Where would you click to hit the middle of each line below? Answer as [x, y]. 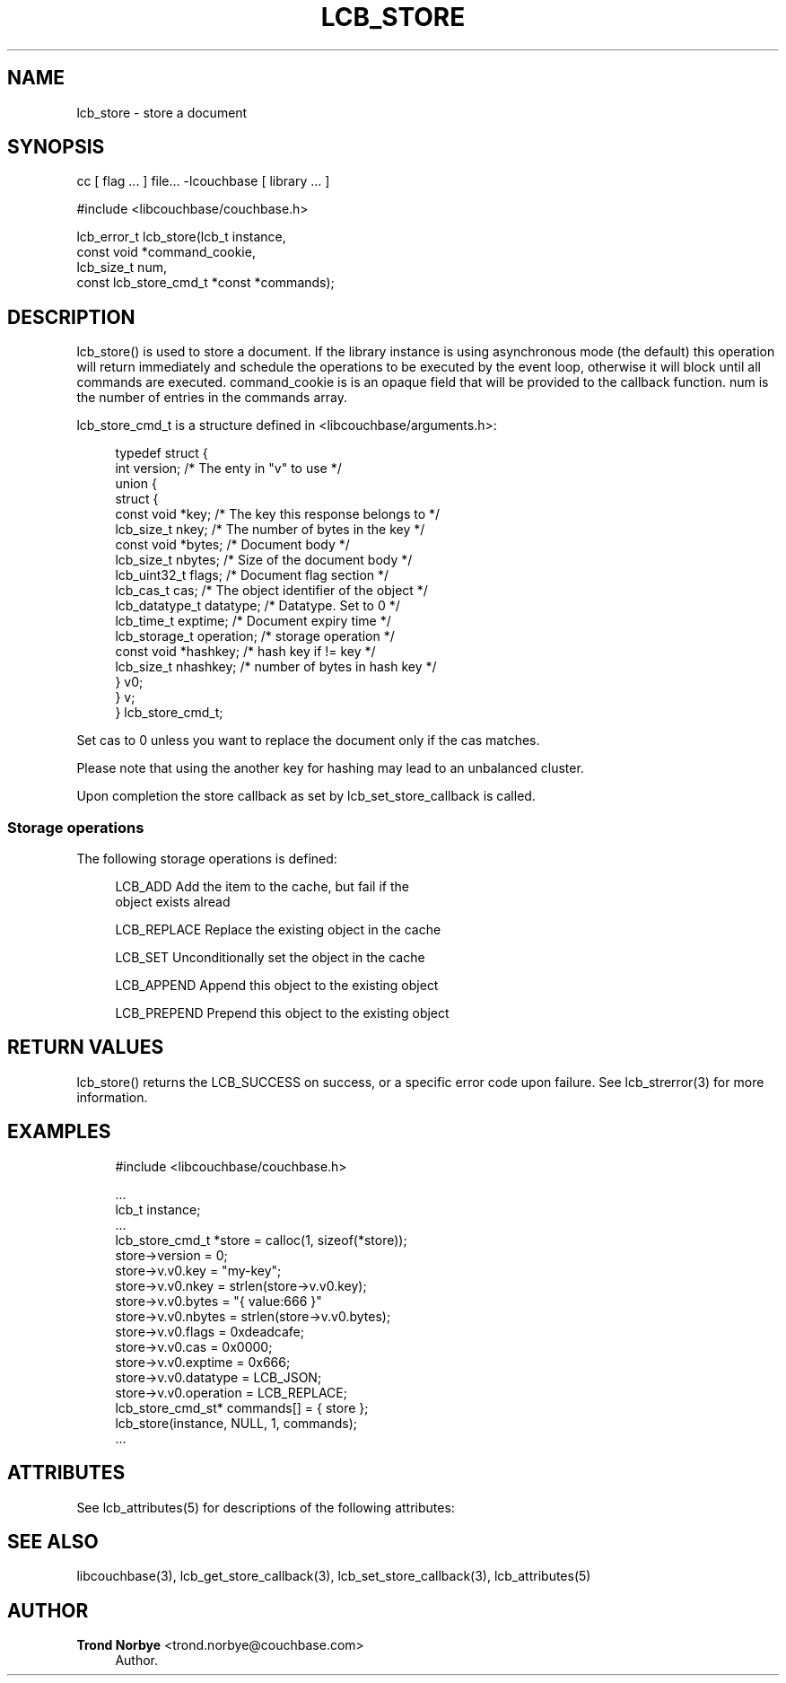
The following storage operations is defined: [207, 859]
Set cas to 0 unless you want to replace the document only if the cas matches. [308, 741]
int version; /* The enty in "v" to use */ [228, 469]
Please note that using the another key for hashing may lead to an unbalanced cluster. [330, 768]
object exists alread [173, 902]
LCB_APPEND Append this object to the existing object [277, 986]
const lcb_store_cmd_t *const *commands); [205, 283]
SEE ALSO [53, 1541]
